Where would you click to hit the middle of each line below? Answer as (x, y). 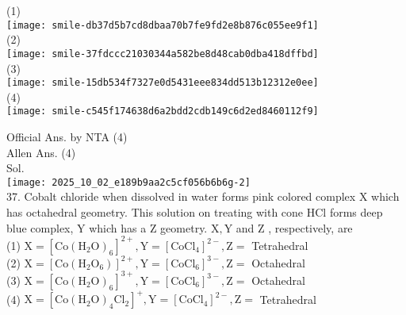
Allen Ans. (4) (41, 152)
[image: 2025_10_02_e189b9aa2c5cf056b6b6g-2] (128, 182)
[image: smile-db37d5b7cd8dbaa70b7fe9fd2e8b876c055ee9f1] (163, 25)
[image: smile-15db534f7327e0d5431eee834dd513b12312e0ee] (163, 83)
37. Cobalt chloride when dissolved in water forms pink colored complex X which (203, 196)
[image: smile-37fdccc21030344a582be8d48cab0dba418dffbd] (163, 54)
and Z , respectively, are (294, 227)
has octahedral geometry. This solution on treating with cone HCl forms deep (195, 212)
